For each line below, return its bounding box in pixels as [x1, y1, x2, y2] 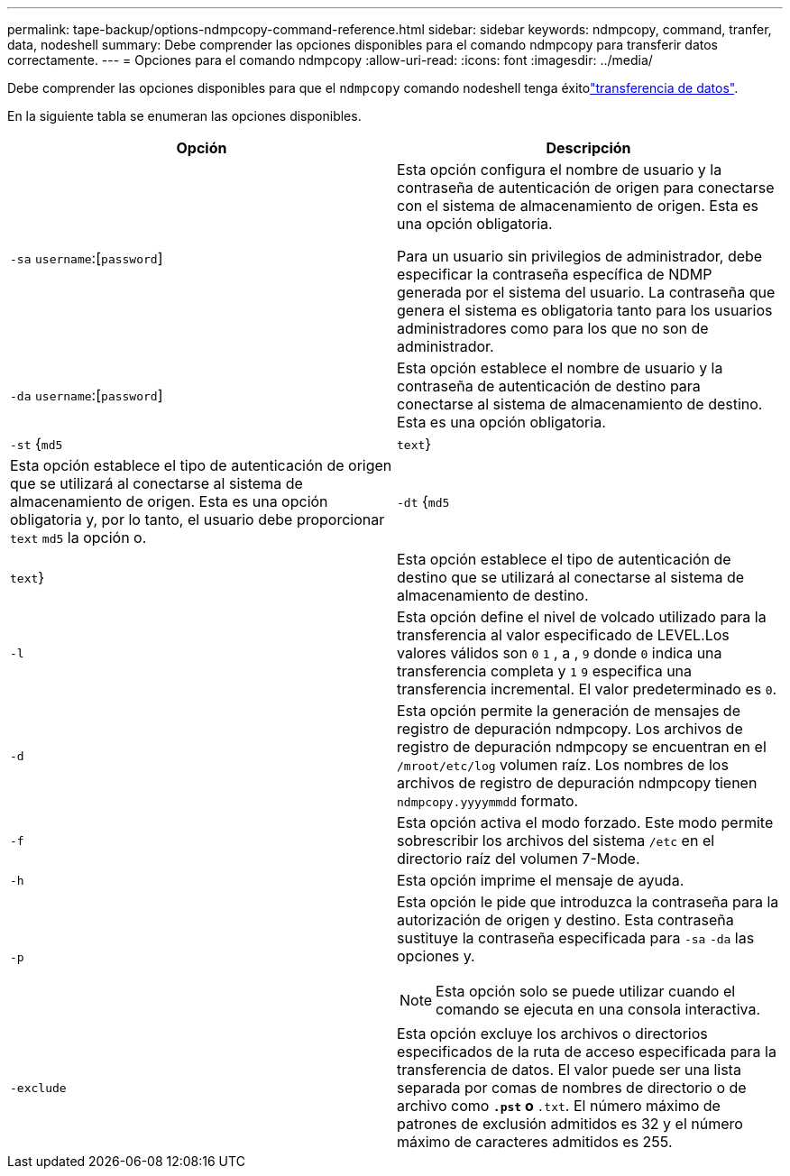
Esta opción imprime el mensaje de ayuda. [397, 871, 684, 889]
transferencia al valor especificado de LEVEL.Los [397, 626, 730, 644]
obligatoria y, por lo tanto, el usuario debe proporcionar [10, 510, 385, 528]
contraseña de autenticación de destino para [397, 377, 701, 395]
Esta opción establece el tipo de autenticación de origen [10, 456, 392, 474]
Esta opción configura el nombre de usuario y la [397, 161, 722, 179]
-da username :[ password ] [10, 386, 163, 404]
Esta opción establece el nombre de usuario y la [397, 359, 723, 377]
